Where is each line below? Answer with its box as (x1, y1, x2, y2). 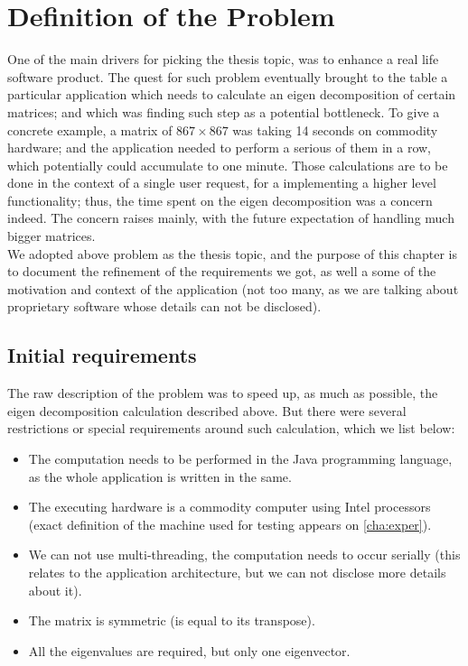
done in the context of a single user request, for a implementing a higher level (7, 173, 436, 192)
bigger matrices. (7, 227, 96, 245)
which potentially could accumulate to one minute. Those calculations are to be (7, 155, 448, 174)
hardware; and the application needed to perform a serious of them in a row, (7, 138, 432, 157)
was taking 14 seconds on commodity (232, 120, 438, 139)
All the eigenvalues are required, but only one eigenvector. (28, 641, 351, 660)
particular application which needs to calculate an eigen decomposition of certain (7, 85, 456, 104)
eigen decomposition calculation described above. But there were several (7, 401, 407, 420)
